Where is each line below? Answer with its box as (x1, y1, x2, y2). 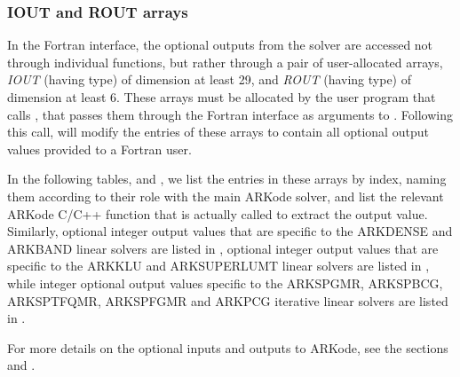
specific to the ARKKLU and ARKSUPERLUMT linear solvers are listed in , (7, 256, 430, 275)
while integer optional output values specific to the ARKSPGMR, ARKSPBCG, (7, 273, 443, 292)
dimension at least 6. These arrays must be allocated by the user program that (7, 88, 436, 106)
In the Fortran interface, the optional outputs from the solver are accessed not (7, 35, 433, 54)
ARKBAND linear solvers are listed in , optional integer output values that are (7, 239, 439, 257)
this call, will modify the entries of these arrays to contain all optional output (7, 122, 429, 141)
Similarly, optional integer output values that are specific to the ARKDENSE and (7, 222, 453, 240)
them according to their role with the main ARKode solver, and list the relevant (7, 186, 444, 205)
